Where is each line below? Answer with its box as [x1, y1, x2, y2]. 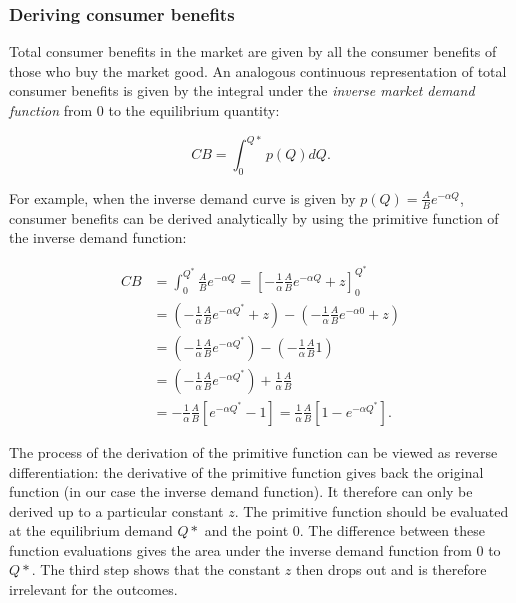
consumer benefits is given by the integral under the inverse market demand [9, 80, 475, 101]
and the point [204, 520, 289, 541]
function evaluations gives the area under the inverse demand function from [9, 539, 472, 560]
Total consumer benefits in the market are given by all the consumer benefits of [9, 41, 497, 62]
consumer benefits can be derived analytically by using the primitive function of [9, 207, 499, 228]
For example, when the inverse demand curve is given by [9, 187, 356, 208]
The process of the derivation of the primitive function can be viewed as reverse [9, 441, 498, 462]
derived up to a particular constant [9, 500, 224, 521]
